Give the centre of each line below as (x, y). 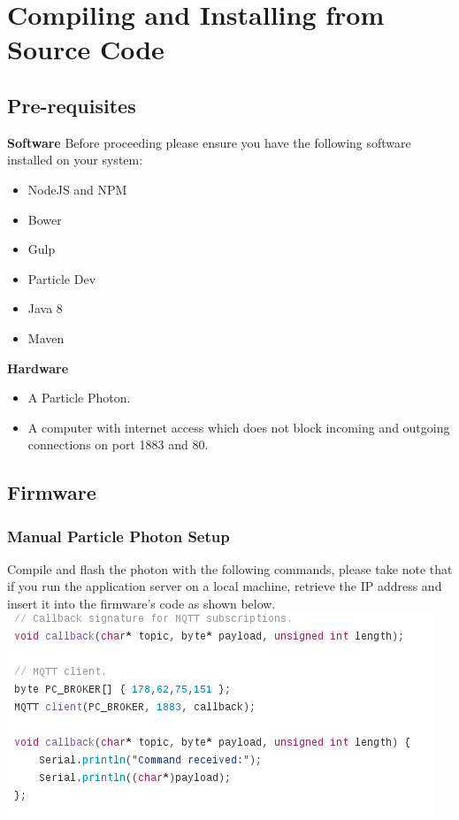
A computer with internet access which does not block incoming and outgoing (239, 427)
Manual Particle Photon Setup (119, 536)
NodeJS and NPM (77, 189)
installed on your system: (75, 160)
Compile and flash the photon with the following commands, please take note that (230, 568)
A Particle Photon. (79, 398)
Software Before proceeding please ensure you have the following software (209, 142)
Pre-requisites (72, 105)
